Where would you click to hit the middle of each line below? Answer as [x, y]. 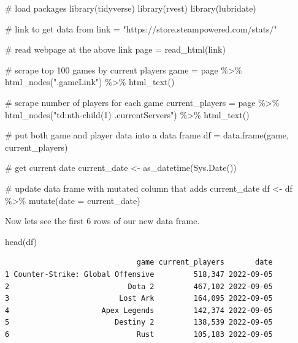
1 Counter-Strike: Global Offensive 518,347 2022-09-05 [139, 274]
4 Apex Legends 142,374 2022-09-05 [139, 310]
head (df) [21, 241]
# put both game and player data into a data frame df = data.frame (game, [147, 135]
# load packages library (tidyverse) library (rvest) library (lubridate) [131, 8]
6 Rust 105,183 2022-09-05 [139, 334]
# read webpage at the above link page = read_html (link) [115, 49]
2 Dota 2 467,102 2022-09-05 [139, 286]
